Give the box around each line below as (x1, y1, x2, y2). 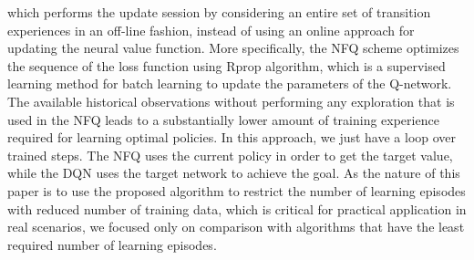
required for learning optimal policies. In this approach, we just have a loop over (7, 128, 457, 147)
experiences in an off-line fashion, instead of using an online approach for (7, 20, 415, 39)
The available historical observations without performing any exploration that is (7, 91, 455, 110)
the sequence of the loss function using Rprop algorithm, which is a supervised (7, 56, 446, 75)
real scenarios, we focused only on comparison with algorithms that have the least (7, 217, 465, 236)
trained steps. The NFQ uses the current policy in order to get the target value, (7, 145, 453, 164)
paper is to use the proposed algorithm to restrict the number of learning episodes (7, 181, 466, 200)
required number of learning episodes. (7, 234, 217, 254)
